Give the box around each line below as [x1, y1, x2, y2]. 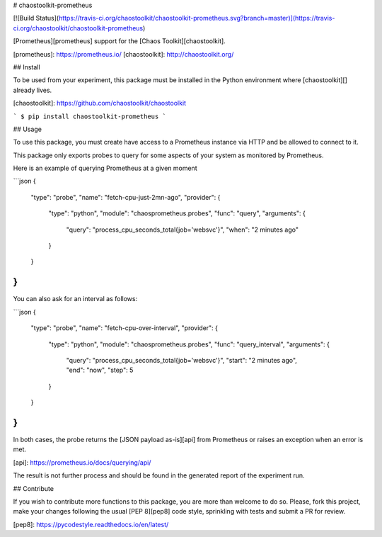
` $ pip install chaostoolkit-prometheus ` [13, 112, 166, 120]
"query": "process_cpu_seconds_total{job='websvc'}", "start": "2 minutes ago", [66, 356, 297, 364]
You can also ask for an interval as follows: [13, 295, 138, 303]
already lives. [13, 86, 52, 94]
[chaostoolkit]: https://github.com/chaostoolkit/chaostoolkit [13, 99, 187, 108]
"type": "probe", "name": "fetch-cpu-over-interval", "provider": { [30, 324, 219, 332]
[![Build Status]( [13, 14, 59, 23]
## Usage [13, 125, 42, 133]
